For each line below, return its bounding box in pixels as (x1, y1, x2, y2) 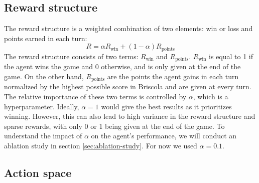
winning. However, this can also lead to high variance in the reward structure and (4, 111, 255, 121)
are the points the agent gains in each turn (107, 71, 239, 81)
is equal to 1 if (209, 51, 253, 61)
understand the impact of (4, 130, 82, 141)
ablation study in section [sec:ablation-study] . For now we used (4, 140, 197, 150)
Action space (4, 164, 72, 180)
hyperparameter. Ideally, (4, 101, 79, 111)
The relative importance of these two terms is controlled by (4, 91, 187, 101)
